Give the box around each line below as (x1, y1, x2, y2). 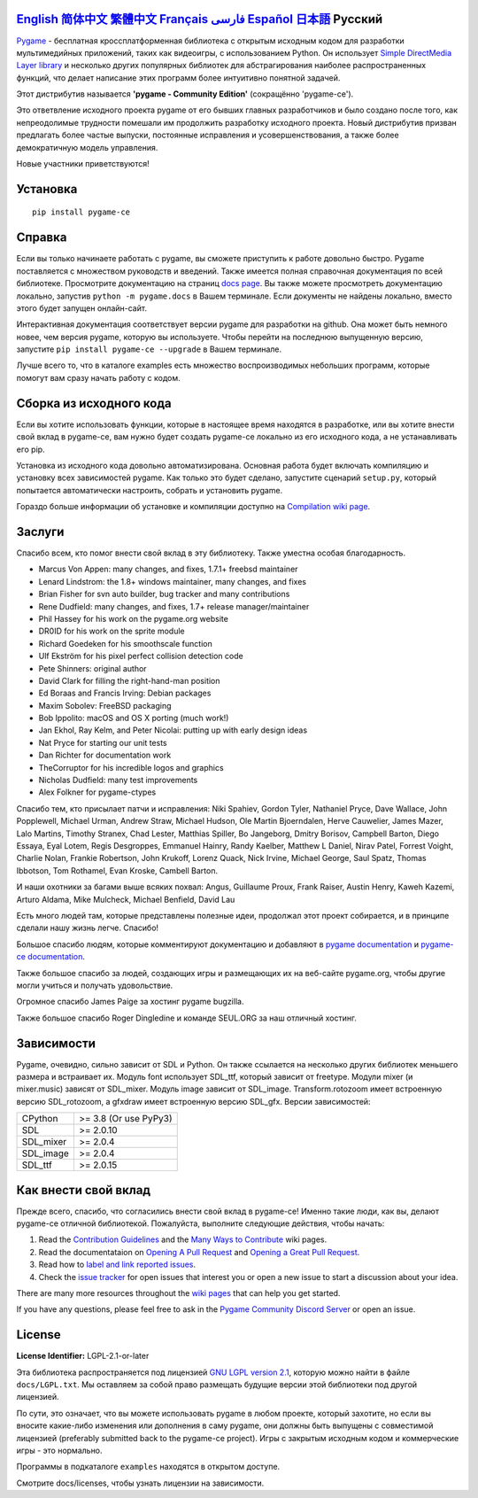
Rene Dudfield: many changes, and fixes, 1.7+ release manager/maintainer (38, 601, 310, 611)
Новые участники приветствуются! (16, 159, 150, 169)
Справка (16, 230, 67, 245)
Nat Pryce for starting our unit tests (38, 737, 167, 748)
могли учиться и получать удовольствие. (16, 980, 173, 990)
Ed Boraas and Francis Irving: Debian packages (38, 687, 212, 699)
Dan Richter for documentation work (38, 749, 172, 761)
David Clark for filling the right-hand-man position (38, 675, 220, 686)
